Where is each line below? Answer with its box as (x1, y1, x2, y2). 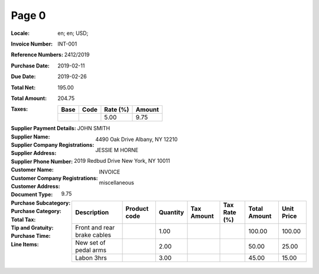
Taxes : (11, 105, 28, 112)
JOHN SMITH (77, 125, 110, 132)
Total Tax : (11, 216, 36, 223)
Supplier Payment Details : (11, 125, 76, 132)
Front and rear (74, 224, 115, 232)
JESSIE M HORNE (95, 147, 139, 154)
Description (74, 208, 109, 217)
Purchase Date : (11, 62, 50, 69)
